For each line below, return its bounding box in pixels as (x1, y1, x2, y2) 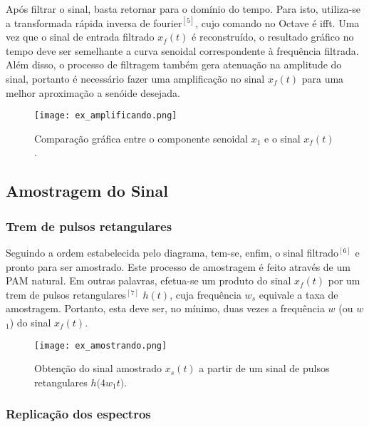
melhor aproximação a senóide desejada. (6, 85, 180, 100)
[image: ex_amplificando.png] (34, 110, 177, 121)
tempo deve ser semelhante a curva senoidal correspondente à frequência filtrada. (6, 43, 359, 58)
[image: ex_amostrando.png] (34, 340, 167, 351)
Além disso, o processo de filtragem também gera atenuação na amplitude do (6, 57, 342, 72)
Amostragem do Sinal (6, 180, 168, 202)
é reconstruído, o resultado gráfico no (192, 29, 354, 44)
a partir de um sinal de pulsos (199, 361, 330, 376)
